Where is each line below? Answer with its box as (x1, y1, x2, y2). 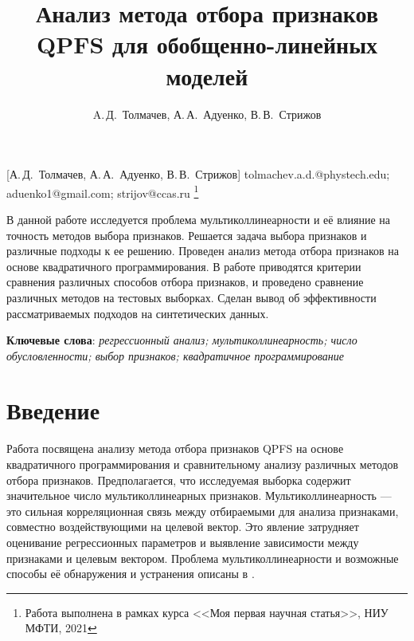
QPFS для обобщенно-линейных (36, 28, 378, 61)
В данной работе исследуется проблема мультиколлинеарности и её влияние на (6, 210, 391, 227)
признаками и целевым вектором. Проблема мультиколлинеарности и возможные (6, 549, 399, 566)
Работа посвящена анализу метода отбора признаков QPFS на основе (6, 440, 344, 457)
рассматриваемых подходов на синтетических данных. (6, 305, 269, 321)
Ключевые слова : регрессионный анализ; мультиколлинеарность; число (6, 332, 357, 348)
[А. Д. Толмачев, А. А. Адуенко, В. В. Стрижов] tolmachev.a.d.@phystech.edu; (6, 166, 390, 183)
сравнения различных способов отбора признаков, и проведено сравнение (6, 273, 364, 290)
